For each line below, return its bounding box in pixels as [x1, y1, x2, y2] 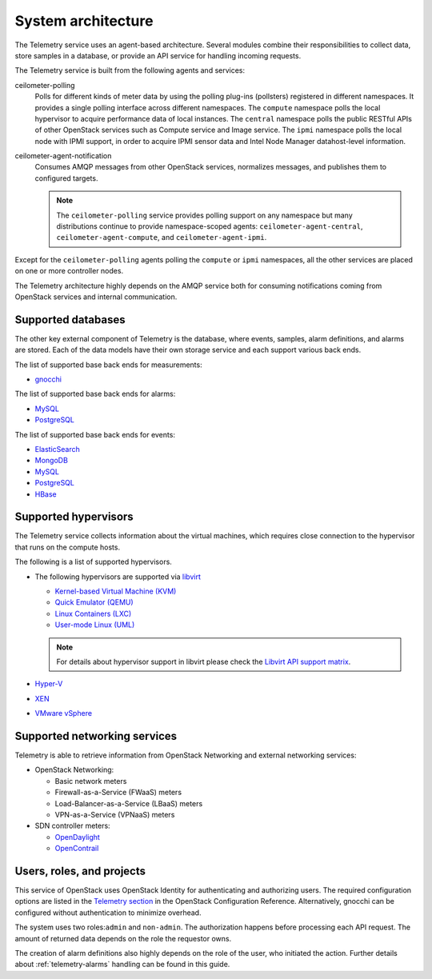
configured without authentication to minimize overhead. [14, 908, 202, 917]
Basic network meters [54, 776, 127, 785]
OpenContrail [54, 844, 99, 853]
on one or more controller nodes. [14, 266, 124, 276]
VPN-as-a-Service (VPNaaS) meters [54, 810, 175, 820]
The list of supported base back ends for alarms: [14, 389, 176, 399]
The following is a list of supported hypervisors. [14, 557, 172, 567]
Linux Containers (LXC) [54, 609, 132, 618]
